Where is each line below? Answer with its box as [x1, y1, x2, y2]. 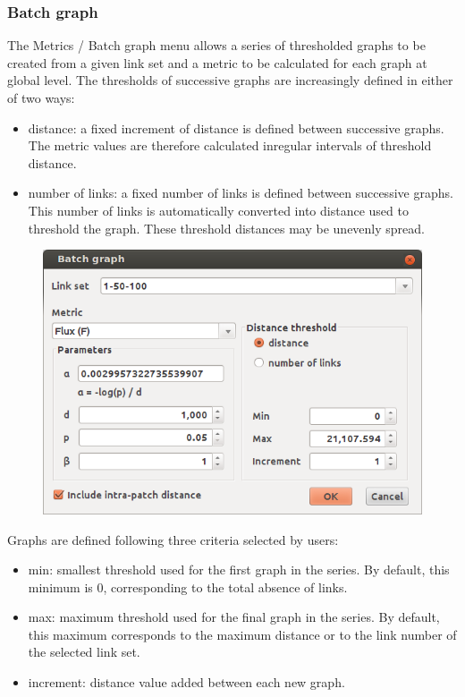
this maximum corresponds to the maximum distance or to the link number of [28, 625, 457, 643]
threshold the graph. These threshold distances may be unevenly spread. [28, 218, 425, 237]
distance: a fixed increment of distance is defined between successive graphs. [28, 118, 444, 137]
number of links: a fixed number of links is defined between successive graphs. [28, 183, 453, 202]
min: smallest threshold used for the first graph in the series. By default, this [28, 560, 450, 579]
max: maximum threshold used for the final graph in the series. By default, [28, 608, 440, 626]
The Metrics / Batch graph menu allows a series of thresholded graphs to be [7, 36, 426, 55]
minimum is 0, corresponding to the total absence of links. [28, 577, 348, 596]
